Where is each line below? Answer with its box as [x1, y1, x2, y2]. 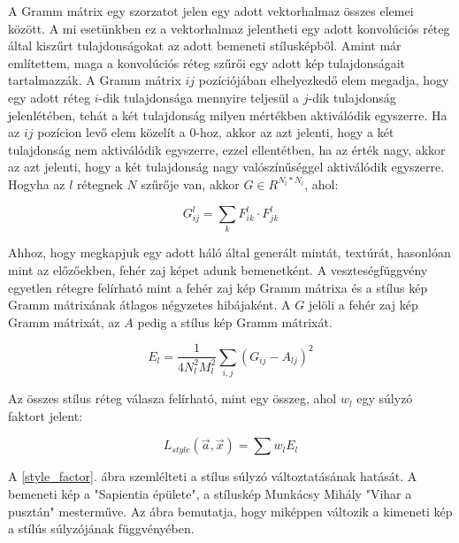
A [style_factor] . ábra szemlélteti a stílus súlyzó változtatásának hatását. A [8, 467, 417, 486]
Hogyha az [8, 174, 65, 193]
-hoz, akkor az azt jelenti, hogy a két [195, 123, 394, 141]
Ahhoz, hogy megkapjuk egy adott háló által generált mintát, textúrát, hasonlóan [8, 243, 451, 262]
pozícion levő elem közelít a [37, 123, 186, 141]
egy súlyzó [356, 389, 413, 408]
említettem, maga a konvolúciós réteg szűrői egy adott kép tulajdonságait [8, 53, 406, 72]
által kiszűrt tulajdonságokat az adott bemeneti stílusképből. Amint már [8, 36, 402, 55]
